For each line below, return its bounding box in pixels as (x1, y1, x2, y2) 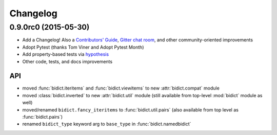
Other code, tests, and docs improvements (22, 58, 113, 64)
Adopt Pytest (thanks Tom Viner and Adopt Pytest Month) (22, 44, 144, 50)
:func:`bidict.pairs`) (22, 114, 63, 120)
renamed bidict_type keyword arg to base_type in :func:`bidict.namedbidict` (22, 121, 191, 127)
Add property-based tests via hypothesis (22, 51, 109, 57)
